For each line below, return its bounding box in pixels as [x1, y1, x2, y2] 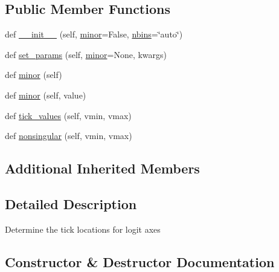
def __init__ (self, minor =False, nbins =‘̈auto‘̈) [5, 28, 183, 40]
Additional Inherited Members [5, 159, 200, 178]
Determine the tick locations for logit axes [5, 222, 161, 235]
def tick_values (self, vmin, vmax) [5, 109, 132, 121]
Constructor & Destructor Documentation [5, 252, 275, 271]
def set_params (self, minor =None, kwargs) [5, 48, 167, 60]
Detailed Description [5, 194, 137, 213]
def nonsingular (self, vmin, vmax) [5, 129, 132, 142]
